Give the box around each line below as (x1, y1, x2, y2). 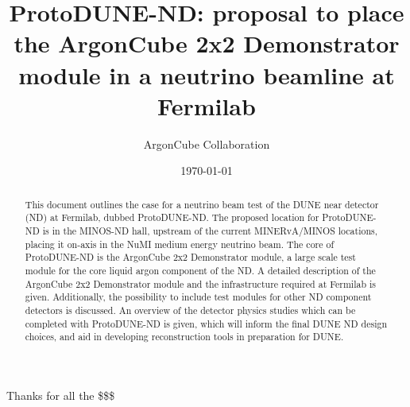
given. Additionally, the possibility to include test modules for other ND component (25, 290, 372, 304)
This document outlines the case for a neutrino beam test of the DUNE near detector (25, 197, 379, 211)
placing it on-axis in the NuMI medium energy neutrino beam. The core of (25, 237, 335, 250)
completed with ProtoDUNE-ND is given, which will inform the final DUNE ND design (25, 316, 387, 330)
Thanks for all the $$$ (6, 386, 115, 403)
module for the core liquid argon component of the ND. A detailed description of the (25, 263, 376, 277)
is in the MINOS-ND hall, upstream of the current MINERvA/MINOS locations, (42, 223, 378, 237)
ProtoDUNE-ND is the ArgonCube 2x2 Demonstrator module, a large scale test (25, 250, 356, 264)
